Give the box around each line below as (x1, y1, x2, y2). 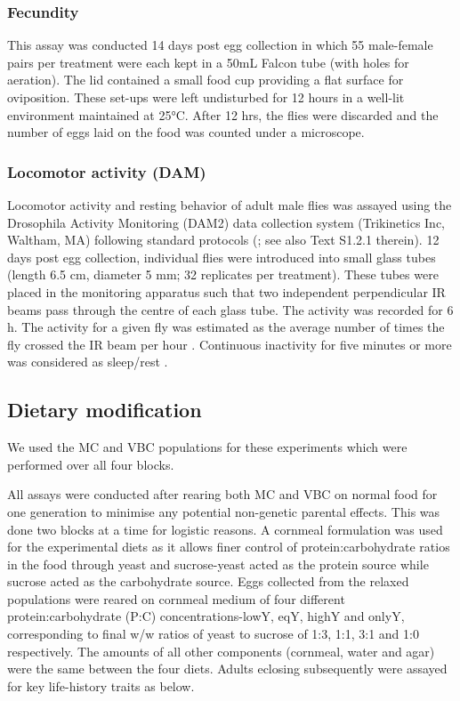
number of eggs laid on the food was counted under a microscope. (7, 123, 365, 141)
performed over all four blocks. (7, 455, 174, 473)
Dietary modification (7, 396, 202, 423)
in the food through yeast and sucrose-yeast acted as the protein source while (7, 554, 429, 573)
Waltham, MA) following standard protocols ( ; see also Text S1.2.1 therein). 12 (7, 230, 440, 249)
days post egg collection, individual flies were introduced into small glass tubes (7, 247, 436, 266)
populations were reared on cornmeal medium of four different (7, 589, 345, 608)
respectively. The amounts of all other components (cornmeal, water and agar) (7, 641, 435, 660)
